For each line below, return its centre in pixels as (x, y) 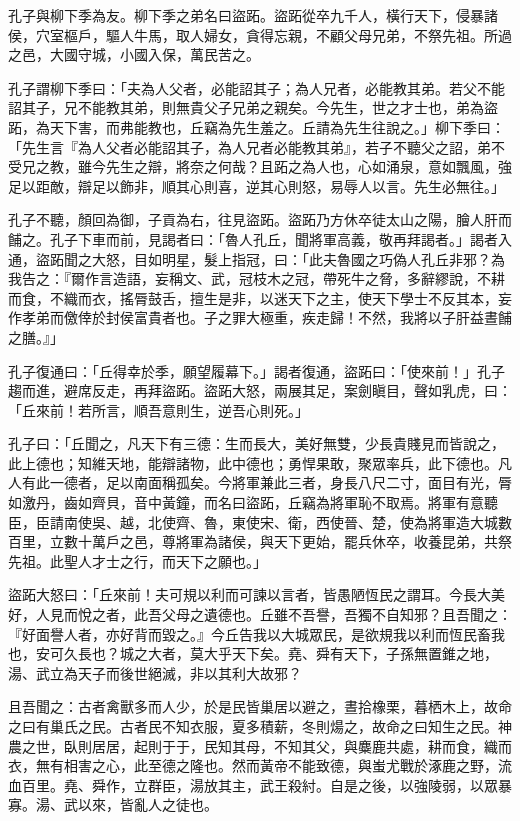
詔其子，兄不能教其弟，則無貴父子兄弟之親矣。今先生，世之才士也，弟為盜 (253, 107)
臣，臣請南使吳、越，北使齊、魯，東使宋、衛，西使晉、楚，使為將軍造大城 (253, 521)
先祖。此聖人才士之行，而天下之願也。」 (137, 560)
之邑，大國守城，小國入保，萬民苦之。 (134, 54)
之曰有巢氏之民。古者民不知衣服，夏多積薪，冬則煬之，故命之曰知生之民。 (253, 726)
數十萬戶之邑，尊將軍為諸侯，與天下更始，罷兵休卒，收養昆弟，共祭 (287, 541)
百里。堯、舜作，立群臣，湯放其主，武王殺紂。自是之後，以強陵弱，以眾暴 (266, 784)
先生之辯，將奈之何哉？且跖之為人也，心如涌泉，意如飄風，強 (308, 166)
